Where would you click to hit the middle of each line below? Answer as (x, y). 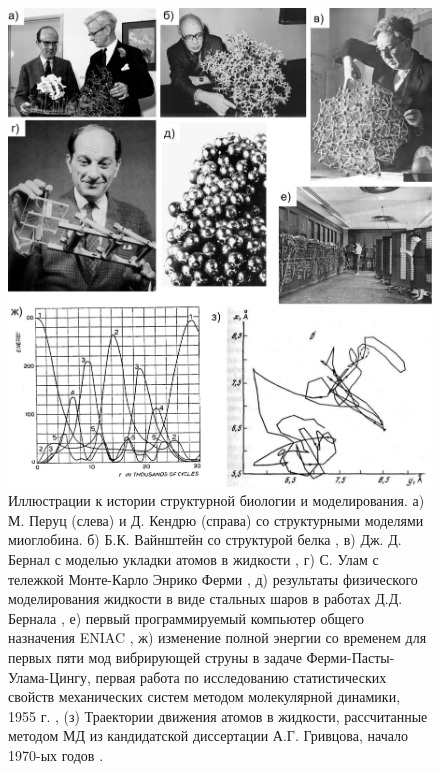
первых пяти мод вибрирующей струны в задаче (155, 657)
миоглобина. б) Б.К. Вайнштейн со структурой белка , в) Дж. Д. (205, 539)
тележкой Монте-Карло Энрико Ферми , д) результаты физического (213, 578)
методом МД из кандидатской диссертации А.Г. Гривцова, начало (208, 735)
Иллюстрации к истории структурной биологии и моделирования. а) (216, 500)
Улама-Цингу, (49, 676)
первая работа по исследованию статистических (241, 676)
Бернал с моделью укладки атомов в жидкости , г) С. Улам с (193, 559)
